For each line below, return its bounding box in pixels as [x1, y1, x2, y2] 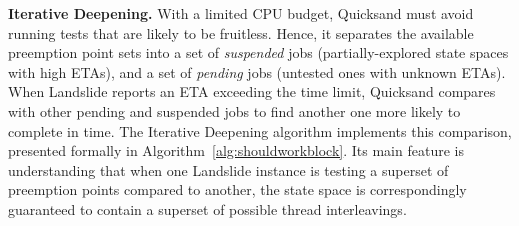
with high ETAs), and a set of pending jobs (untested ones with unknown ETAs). [8, 61, 506, 82]
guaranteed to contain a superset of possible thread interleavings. [8, 198, 407, 219]
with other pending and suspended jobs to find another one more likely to [8, 100, 461, 121]
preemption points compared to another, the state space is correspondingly [8, 179, 467, 200]
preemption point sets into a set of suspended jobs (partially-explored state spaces [8, 42, 509, 63]
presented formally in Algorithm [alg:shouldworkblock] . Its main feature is [8, 140, 464, 161]
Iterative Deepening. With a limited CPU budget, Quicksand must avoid [8, 3, 474, 23]
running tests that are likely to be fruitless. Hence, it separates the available [8, 22, 474, 43]
